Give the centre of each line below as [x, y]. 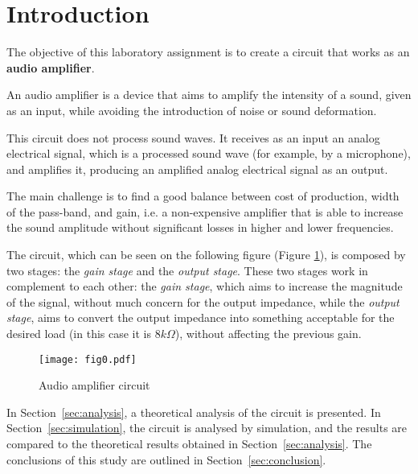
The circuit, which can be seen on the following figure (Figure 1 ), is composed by [206, 255]
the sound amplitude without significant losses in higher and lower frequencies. [200, 227]
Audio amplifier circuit [94, 385]
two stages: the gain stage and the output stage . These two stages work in [187, 270]
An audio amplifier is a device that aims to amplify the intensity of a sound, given [209, 95]
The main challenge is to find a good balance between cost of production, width [203, 196]
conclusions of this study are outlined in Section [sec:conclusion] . [166, 459]
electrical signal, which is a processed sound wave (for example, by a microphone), [209, 153]
